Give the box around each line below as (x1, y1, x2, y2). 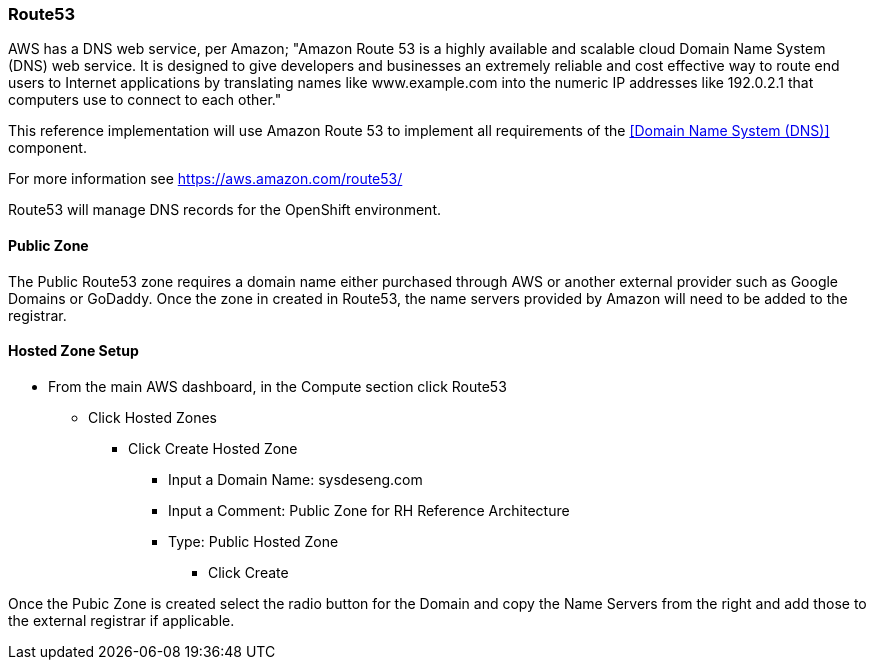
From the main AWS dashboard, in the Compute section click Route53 (48, 377, 507, 395)
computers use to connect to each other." (8, 91, 282, 109)
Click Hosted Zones (88, 408, 217, 426)
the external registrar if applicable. (8, 611, 235, 629)
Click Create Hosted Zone (128, 439, 298, 457)
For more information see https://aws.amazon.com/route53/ (8, 170, 403, 188)
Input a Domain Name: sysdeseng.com (168, 470, 423, 488)
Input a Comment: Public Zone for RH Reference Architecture (168, 501, 570, 519)
